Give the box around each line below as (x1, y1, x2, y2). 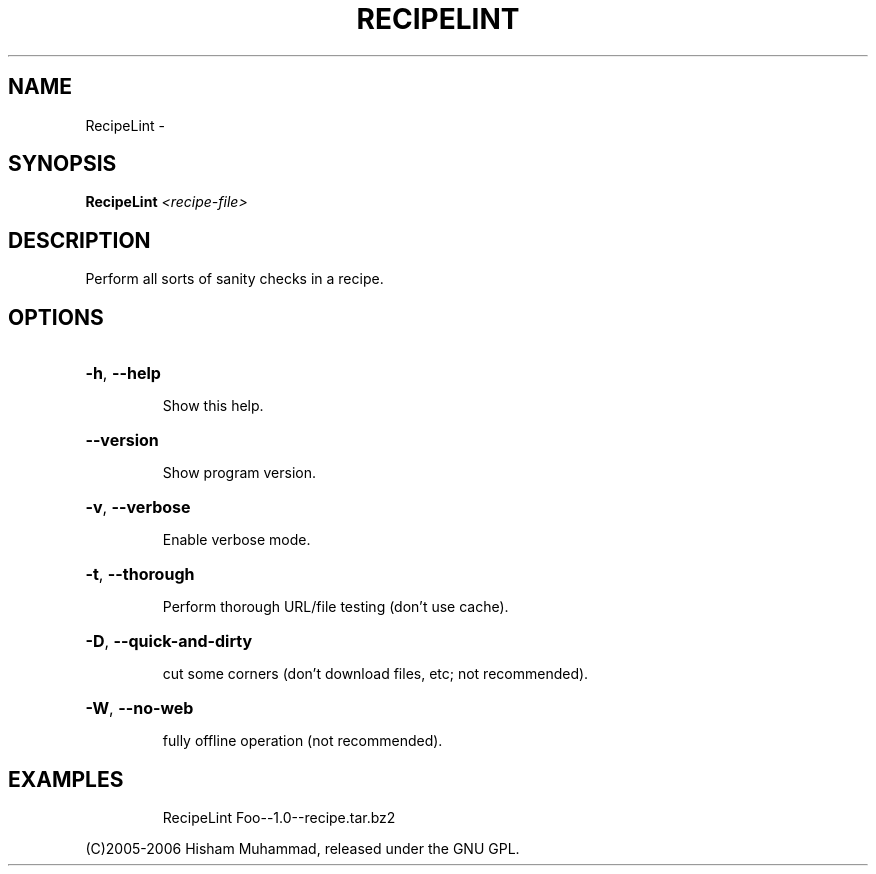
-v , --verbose (85, 497, 191, 518)
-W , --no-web (85, 698, 194, 719)
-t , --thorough (85, 564, 195, 585)
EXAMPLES (8, 766, 124, 792)
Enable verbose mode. (162, 531, 311, 549)
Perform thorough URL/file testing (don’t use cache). (162, 598, 509, 616)
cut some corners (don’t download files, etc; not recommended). (162, 665, 589, 683)
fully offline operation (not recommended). (162, 732, 443, 750)
